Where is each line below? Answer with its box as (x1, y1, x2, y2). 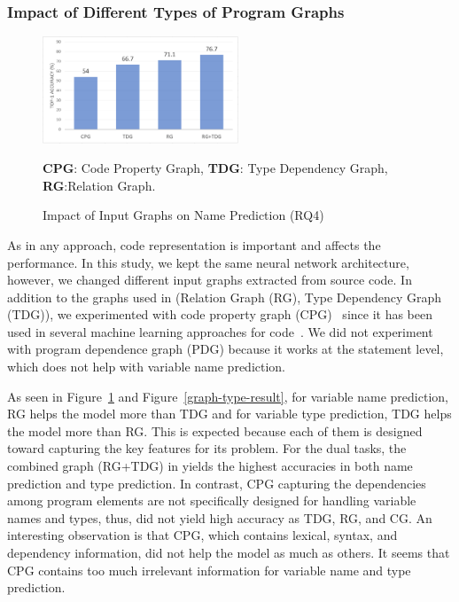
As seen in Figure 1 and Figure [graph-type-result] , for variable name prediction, (7, 387, 448, 405)
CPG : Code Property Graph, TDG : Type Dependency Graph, (43, 159, 388, 177)
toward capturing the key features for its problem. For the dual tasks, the (7, 439, 407, 457)
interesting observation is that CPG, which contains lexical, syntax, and (7, 526, 398, 544)
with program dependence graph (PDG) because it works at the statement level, (7, 340, 444, 358)
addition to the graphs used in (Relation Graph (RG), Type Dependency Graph (7, 287, 442, 306)
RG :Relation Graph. (43, 176, 156, 194)
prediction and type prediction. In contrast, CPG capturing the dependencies (7, 473, 426, 492)
